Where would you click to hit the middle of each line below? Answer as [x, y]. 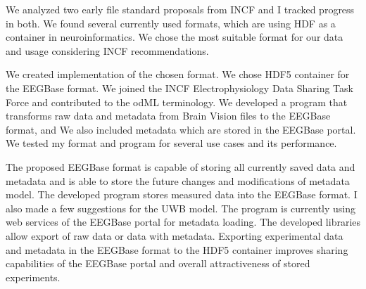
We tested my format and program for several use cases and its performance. [171, 143]
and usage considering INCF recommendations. [107, 50]
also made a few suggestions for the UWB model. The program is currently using [181, 208]
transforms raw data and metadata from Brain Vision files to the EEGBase [168, 116]
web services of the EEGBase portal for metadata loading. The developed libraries [183, 222]
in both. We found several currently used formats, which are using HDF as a [171, 23]
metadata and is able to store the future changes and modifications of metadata [178, 180]
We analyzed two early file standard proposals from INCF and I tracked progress [180, 9]
